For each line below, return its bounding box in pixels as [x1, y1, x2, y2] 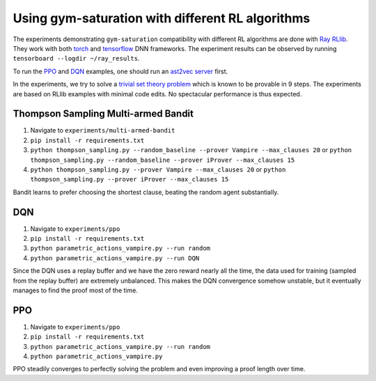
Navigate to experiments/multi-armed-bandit [30, 126, 175, 135]
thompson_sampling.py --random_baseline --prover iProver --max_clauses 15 [30, 156, 295, 164]
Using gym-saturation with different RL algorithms [13, 10, 311, 26]
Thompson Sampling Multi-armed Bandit [13, 108, 194, 120]
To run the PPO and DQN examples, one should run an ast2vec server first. [13, 67, 228, 75]
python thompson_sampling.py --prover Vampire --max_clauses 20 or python [30, 165, 286, 174]
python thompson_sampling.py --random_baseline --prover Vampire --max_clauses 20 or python [30, 146, 352, 154]
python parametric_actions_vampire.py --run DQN [30, 254, 200, 262]
